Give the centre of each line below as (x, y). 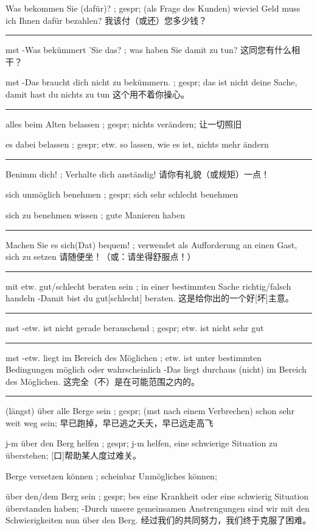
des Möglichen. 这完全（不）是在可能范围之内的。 (103, 381)
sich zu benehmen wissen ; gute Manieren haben (96, 214)
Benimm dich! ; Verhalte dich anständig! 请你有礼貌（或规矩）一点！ (138, 174)
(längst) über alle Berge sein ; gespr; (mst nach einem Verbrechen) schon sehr (150, 411)
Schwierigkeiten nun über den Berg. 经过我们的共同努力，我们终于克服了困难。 (158, 520)
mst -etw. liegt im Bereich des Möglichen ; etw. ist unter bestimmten (134, 357)
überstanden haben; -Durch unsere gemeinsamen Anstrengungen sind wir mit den (158, 508)
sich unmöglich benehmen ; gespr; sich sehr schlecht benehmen (122, 194)
